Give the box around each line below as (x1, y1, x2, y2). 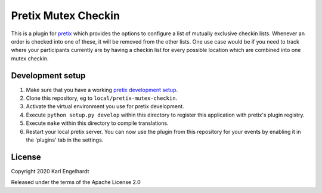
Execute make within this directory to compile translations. (26, 120, 169, 127)
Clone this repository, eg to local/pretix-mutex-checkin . (26, 94, 178, 102)
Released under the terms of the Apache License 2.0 (11, 179, 141, 186)
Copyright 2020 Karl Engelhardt (11, 167, 89, 174)
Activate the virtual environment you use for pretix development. (26, 103, 184, 110)
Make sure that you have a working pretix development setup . (26, 86, 178, 93)
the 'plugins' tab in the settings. (26, 136, 104, 143)
